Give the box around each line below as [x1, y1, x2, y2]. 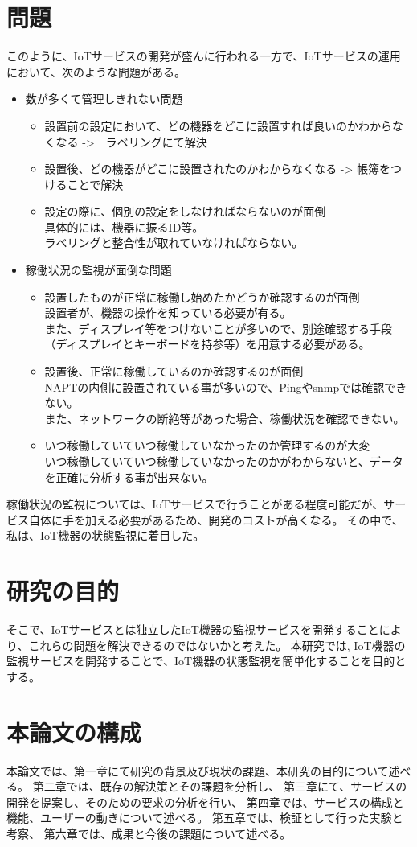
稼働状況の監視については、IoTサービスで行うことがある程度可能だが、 [6, 495, 384, 512]
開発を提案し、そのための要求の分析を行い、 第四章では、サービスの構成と [6, 793, 404, 810]
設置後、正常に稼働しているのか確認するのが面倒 [44, 363, 304, 380]
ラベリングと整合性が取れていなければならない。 [44, 234, 304, 251]
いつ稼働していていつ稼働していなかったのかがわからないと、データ [44, 453, 403, 469]
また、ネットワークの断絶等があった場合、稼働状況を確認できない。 [44, 409, 405, 426]
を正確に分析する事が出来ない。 [44, 468, 214, 485]
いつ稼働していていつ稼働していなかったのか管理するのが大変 [44, 437, 370, 454]
